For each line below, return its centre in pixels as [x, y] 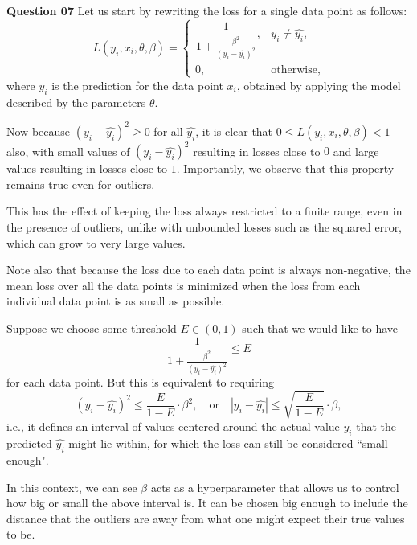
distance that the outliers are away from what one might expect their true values [206, 518]
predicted [29, 443]
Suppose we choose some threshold [92, 328]
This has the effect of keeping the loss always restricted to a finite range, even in [204, 211]
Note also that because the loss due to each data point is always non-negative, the [208, 270]
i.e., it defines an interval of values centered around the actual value [173, 426]
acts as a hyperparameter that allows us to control [275, 487]
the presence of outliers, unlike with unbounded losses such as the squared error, [204, 226]
